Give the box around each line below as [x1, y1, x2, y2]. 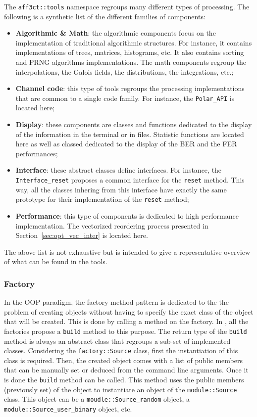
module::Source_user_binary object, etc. [4, 403, 132, 414]
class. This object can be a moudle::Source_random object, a [4, 394, 190, 404]
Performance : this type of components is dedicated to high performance [15, 210, 239, 221]
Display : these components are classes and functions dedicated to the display [15, 119, 252, 130]
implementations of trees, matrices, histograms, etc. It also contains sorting [15, 47, 244, 57]
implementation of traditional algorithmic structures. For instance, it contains [15, 37, 252, 47]
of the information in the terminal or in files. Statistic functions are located [15, 129, 244, 139]
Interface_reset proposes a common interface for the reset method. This [15, 175, 245, 185]
